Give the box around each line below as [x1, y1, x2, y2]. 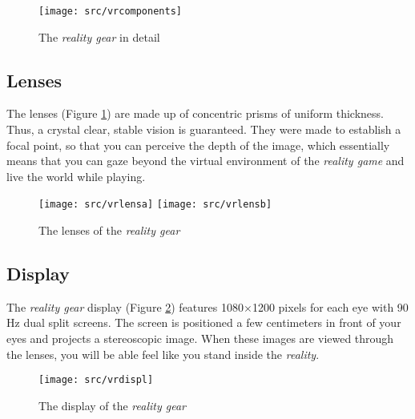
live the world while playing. [6, 167, 146, 184]
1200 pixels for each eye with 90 [252, 298, 409, 315]
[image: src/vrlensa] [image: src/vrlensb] [38, 199, 272, 211]
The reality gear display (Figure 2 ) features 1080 [6, 298, 244, 315]
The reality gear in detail [38, 28, 160, 45]
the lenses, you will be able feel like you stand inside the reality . [6, 345, 320, 362]
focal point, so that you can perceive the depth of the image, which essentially [6, 136, 390, 153]
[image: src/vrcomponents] [38, 6, 182, 17]
